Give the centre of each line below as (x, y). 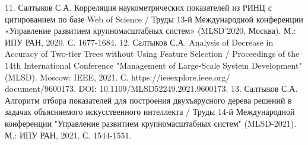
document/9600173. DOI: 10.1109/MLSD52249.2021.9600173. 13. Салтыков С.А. (151, 88)
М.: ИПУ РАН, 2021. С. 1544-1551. (68, 135)
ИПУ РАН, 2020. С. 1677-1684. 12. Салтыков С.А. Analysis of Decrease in (139, 42)
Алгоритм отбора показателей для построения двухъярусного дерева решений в (148, 100)
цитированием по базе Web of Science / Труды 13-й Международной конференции (154, 19)
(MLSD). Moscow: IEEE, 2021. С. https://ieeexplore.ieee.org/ (118, 77)
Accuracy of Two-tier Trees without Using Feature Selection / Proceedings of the (152, 54)
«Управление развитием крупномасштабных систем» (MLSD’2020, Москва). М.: (150, 30)
